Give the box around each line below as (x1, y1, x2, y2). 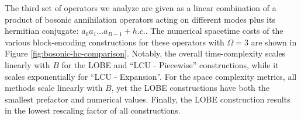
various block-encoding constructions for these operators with (5, 36, 224, 48)
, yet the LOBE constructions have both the (111, 82, 269, 94)
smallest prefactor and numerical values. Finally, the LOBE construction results (5, 93, 290, 105)
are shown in (251, 36, 297, 48)
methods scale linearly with (5, 82, 103, 94)
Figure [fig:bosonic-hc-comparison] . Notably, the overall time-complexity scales (5, 47, 286, 59)
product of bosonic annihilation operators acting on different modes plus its (5, 13, 275, 25)
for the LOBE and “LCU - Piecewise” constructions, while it (61, 58, 279, 70)
